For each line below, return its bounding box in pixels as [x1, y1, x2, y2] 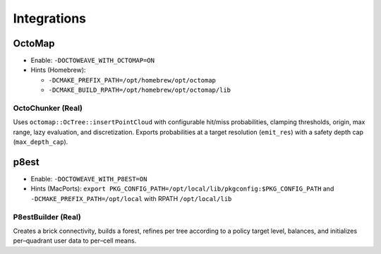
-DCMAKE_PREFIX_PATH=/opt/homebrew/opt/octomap [48, 76, 217, 84]
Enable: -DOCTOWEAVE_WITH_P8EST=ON [30, 175, 147, 183]
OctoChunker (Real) [13, 103, 83, 113]
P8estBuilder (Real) [13, 212, 81, 222]
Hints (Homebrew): [30, 66, 86, 74]
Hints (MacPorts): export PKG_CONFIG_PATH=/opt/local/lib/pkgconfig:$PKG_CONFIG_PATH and [30, 184, 334, 193]
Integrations [13, 11, 87, 26]
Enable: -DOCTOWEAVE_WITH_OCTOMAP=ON [30, 56, 155, 65]
